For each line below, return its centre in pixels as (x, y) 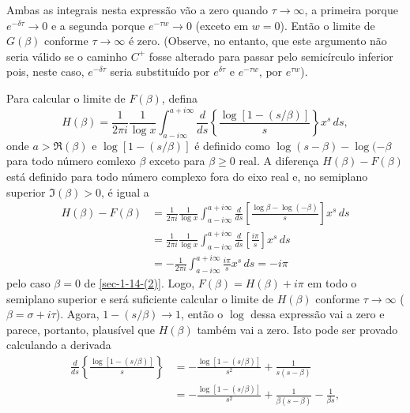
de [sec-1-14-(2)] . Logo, (139, 282)
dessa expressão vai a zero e (318, 314)
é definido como (232, 145)
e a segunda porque (98, 25)
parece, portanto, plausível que (81, 329)
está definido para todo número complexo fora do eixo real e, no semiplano (187, 176)
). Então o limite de (327, 25)
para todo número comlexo (71, 161)
